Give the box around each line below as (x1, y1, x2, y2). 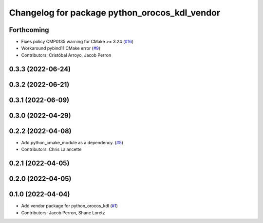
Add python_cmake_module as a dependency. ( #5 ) (21, 139, 124, 145)
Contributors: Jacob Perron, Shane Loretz (21, 209, 105, 216)
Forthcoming (9, 26, 49, 34)
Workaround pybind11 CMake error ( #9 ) (21, 45, 101, 51)
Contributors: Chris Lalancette (21, 146, 82, 153)
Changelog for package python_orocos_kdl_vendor (9, 7, 221, 18)
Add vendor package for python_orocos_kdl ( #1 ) (21, 203, 118, 209)
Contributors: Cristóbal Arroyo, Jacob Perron (21, 52, 112, 58)
